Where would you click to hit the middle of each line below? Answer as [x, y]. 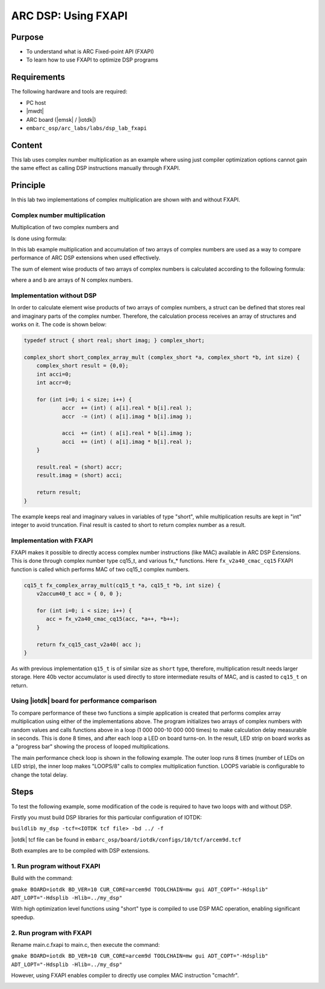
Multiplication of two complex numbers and [65, 227]
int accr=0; [54, 383]
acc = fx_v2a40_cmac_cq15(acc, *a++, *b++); [113, 619]
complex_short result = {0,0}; [82, 366]
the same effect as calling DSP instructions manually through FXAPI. [96, 168]
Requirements [38, 77]
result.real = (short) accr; [79, 467]
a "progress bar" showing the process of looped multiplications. [90, 747]
